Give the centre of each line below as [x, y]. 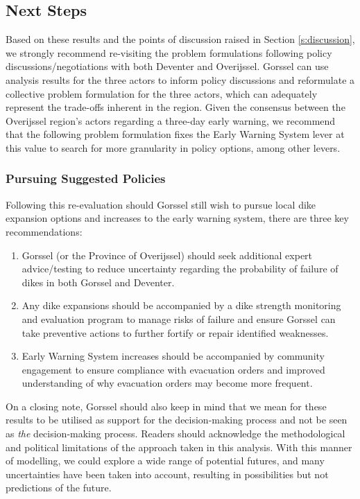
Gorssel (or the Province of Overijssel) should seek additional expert [167, 255]
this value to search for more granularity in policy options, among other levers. [173, 147]
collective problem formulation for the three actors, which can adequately [162, 93]
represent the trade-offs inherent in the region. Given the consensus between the [175, 107]
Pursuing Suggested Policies [86, 178]
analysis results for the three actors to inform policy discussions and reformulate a [180, 79]
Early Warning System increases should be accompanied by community [173, 356]
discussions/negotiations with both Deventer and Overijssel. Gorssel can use [167, 66]
